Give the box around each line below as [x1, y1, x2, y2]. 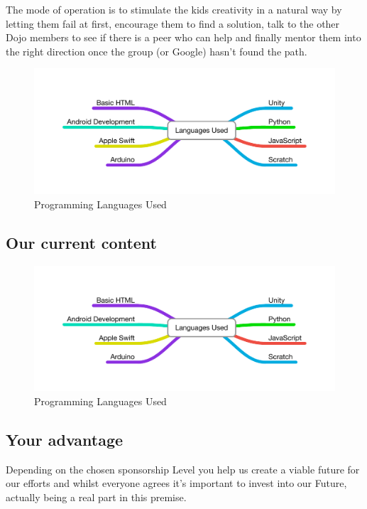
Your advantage [6, 428, 124, 450]
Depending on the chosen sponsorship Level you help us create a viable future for [6, 461, 360, 476]
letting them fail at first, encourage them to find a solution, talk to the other [6, 16, 340, 31]
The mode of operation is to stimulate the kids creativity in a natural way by [6, 2, 342, 16]
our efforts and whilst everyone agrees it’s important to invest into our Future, [6, 476, 347, 491]
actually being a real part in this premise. [6, 489, 187, 504]
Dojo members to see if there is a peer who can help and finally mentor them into [6, 30, 361, 45]
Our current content [6, 231, 158, 253]
